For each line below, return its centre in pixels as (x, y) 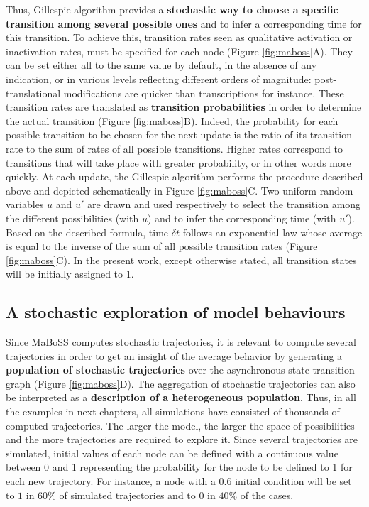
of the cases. (267, 495)
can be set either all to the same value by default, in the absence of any (161, 65)
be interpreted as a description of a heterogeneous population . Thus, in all (181, 397)
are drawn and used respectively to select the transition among (224, 204)
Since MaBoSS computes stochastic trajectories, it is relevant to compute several (181, 342)
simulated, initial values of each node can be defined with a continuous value (172, 453)
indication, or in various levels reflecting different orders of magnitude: (159, 78)
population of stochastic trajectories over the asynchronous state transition (180, 370)
